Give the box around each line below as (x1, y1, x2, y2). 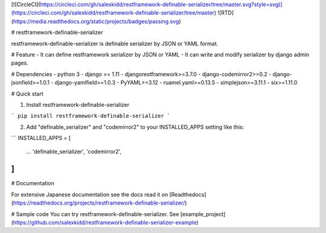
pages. (11, 59, 28, 66)
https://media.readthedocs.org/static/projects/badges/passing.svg (13, 18, 179, 25)
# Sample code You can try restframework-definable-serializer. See (11, 210, 179, 217)
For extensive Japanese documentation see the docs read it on (11, 191, 168, 198)
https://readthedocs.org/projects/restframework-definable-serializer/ (13, 199, 185, 206)
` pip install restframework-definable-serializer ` (11, 112, 171, 120)
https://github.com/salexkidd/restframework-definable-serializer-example (13, 219, 197, 226)
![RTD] (217, 9, 234, 16)
